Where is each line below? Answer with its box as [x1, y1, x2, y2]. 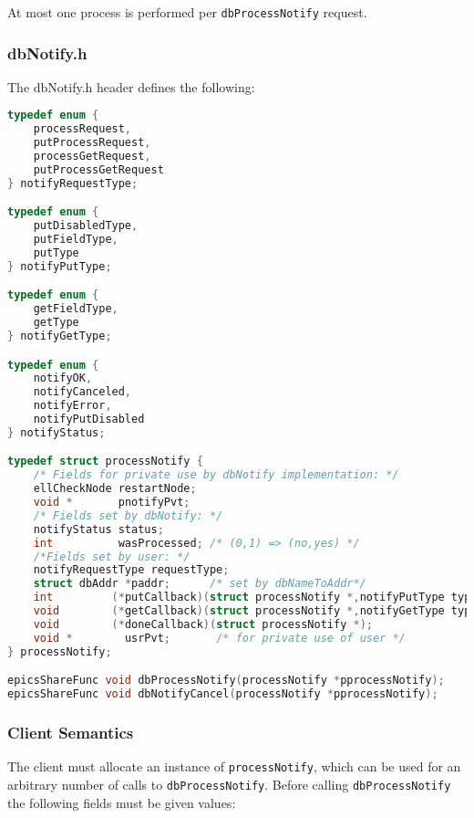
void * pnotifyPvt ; [33, 496, 191, 509]
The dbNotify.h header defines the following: [7, 77, 255, 96]
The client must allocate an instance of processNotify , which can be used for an [7, 757, 461, 776]
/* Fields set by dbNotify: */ [33, 509, 223, 522]
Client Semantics [7, 720, 134, 743]
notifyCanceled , [33, 385, 132, 399]
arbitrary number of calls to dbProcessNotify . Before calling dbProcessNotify [7, 774, 451, 793]
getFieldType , [33, 302, 118, 316]
